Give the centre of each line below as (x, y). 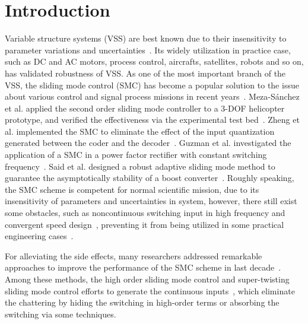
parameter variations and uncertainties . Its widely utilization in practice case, (148, 50)
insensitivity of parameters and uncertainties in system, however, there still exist (151, 201)
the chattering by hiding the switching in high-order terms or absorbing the (142, 302)
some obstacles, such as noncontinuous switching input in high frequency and (145, 213)
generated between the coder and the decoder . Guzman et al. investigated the (148, 143)
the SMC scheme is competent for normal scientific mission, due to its (132, 189)
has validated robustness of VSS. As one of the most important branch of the (145, 73)
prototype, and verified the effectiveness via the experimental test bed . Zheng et (152, 120)
